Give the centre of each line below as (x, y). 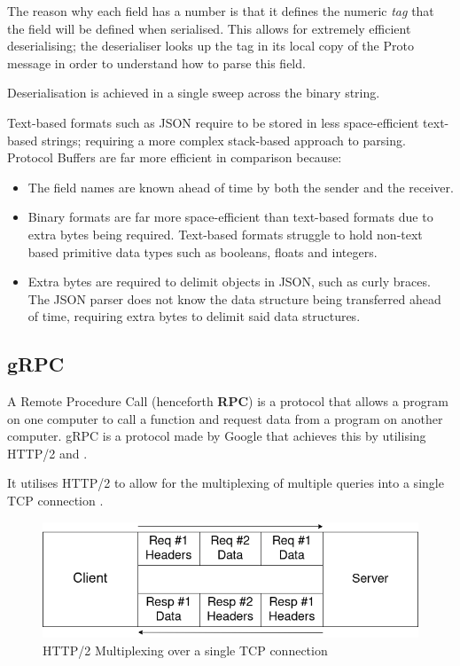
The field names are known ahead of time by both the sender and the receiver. (241, 187)
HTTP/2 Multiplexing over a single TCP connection (185, 650)
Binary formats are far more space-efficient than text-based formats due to (230, 217)
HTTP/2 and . (47, 453)
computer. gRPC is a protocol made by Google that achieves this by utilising (217, 436)
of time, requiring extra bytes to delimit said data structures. (194, 316)
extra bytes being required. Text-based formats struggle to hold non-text (225, 234)
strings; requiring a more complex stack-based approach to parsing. (223, 140)
